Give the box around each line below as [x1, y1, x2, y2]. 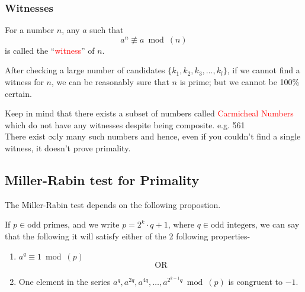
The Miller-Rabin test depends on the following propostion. [5, 198, 221, 210]
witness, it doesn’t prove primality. [5, 141, 131, 154]
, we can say [255, 218, 300, 231]
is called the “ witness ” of [5, 44, 95, 56]
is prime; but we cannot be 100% [179, 76, 300, 87]
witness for [5, 76, 44, 87]
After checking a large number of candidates [5, 64, 165, 76]
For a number [5, 24, 54, 36]
